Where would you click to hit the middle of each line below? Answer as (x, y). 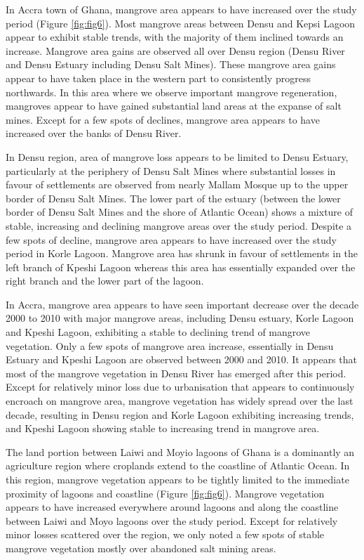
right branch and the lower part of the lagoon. (105, 281)
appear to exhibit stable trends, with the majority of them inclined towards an (175, 37)
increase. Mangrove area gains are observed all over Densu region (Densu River (175, 50)
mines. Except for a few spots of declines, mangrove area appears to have (163, 119)
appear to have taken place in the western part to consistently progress (158, 78)
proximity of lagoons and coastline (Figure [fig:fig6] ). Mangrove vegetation (165, 493)
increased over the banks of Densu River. (94, 133)
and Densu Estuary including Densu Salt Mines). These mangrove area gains (171, 64)
